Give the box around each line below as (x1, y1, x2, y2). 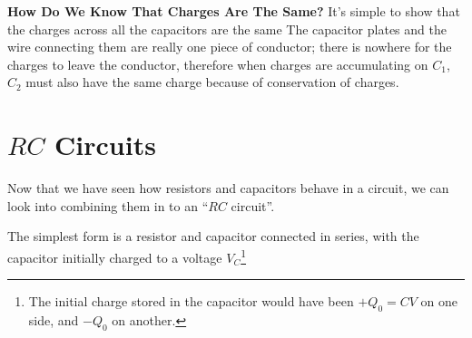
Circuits (54, 126, 156, 163)
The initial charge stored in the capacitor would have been (28, 292, 354, 311)
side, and (28, 310, 79, 329)
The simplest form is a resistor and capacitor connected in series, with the (7, 227, 419, 246)
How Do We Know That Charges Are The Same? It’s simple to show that (7, 2, 460, 20)
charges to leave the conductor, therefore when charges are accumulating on (7, 54, 428, 73)
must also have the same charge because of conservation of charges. (25, 72, 399, 92)
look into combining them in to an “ (7, 196, 209, 215)
